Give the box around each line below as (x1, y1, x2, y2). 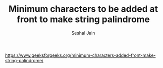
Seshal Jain (71, 30, 95, 36)
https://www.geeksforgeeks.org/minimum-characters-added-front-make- (5, 52, 156, 58)
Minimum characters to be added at (8, 3, 158, 15)
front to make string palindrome (16, 14, 150, 25)
